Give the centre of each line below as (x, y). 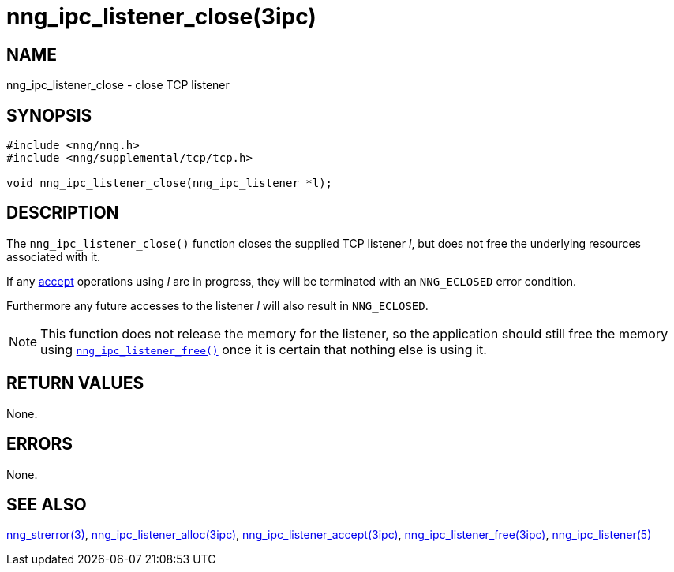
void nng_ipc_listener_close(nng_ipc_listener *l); (170, 183)
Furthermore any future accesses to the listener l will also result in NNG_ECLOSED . (217, 305)
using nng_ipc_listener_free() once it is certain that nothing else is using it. (264, 349)
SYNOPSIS (49, 115)
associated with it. (54, 256)
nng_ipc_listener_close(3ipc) (161, 17)
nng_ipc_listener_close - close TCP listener (118, 85)
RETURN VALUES (75, 383)
